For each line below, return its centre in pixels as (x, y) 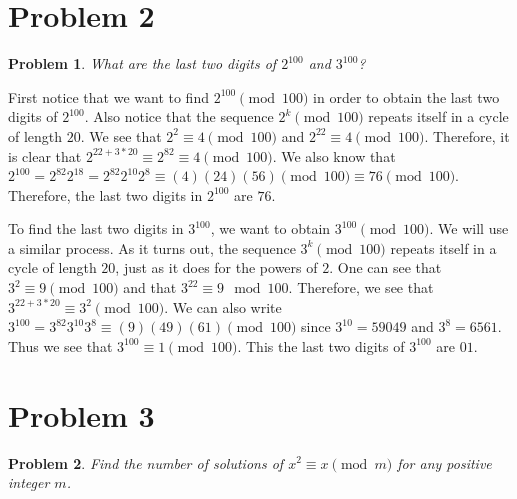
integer (29, 482)
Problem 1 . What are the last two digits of (142, 63)
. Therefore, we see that (361, 287)
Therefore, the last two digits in (105, 194)
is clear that (45, 155)
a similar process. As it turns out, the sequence (152, 247)
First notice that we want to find (108, 96)
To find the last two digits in (96, 228)
